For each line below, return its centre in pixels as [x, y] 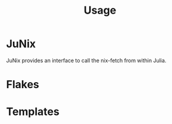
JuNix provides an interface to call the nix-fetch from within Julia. [86, 60]
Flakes [23, 85]
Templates [33, 112]
